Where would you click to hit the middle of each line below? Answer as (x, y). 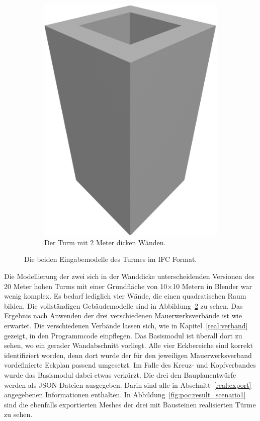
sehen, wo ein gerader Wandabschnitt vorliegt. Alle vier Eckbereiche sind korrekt (128, 345)
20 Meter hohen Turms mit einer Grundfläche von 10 (86, 286)
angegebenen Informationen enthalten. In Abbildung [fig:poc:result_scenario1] (125, 395)
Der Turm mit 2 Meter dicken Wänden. (105, 242)
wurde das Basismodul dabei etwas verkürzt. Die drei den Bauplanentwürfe (120, 374)
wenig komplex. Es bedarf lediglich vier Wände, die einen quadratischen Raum (125, 296)
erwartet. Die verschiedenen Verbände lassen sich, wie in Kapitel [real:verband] (126, 325)
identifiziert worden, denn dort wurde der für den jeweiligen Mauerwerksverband (128, 355)
